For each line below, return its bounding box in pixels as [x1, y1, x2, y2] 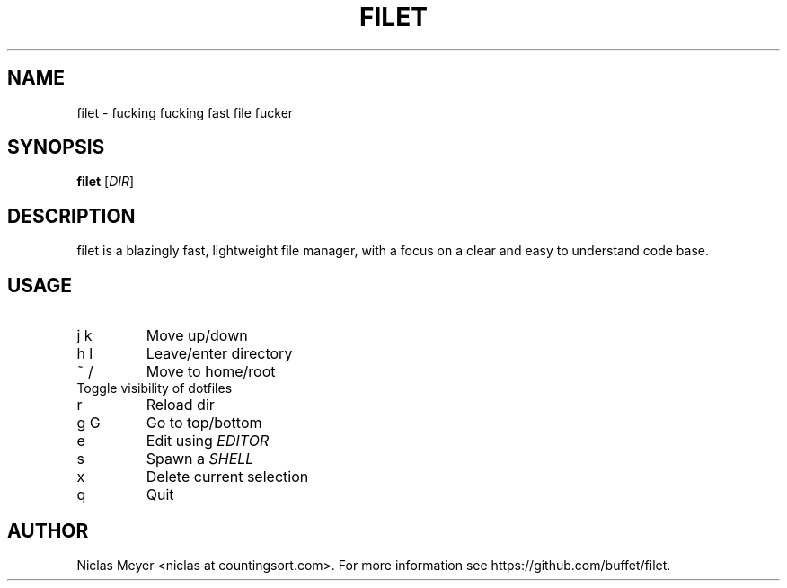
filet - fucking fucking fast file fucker [76, 104, 294, 120]
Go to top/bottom [146, 414, 262, 432]
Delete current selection [146, 468, 309, 486]
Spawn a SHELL [146, 450, 254, 468]
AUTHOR [7, 519, 89, 542]
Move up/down [146, 326, 248, 345]
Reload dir [146, 396, 215, 414]
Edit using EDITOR [146, 432, 270, 450]
